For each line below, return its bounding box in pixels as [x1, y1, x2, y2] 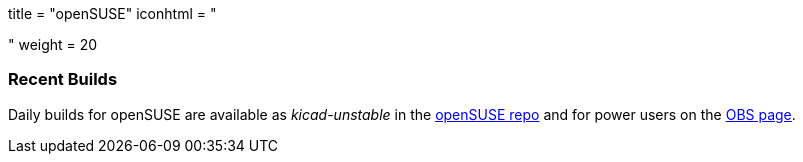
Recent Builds [8, 69, 118, 90]
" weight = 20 [8, 36, 98, 53]
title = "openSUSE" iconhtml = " [8, 5, 217, 22]
